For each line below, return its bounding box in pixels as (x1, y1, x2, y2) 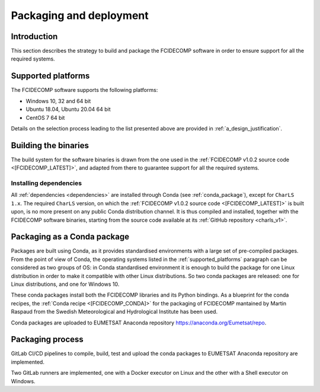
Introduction (11, 31, 58, 42)
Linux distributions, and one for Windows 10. (11, 281, 120, 288)
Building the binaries (11, 140, 89, 151)
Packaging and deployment (11, 9, 149, 22)
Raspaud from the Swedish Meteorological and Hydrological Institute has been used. (11, 308, 218, 315)
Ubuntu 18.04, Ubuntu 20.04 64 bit (25, 106, 111, 113)
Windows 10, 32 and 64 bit (25, 97, 91, 104)
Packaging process (11, 334, 84, 345)
